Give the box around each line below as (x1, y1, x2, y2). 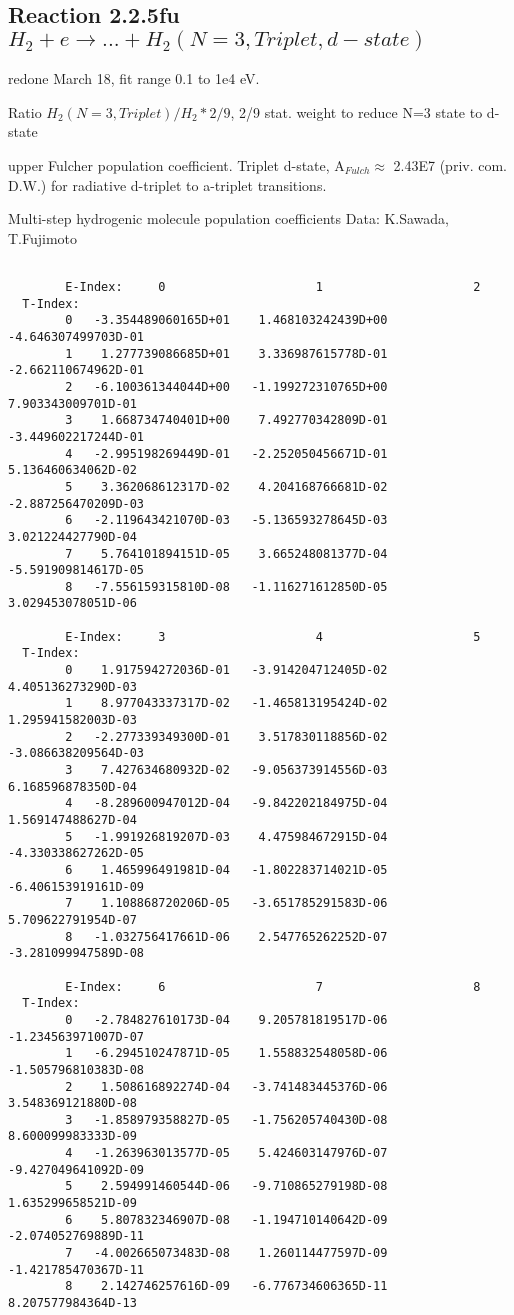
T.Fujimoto (8, 227, 78, 248)
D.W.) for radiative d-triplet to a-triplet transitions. (8, 174, 327, 195)
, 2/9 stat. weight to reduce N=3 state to (230, 101, 483, 122)
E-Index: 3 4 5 (65, 629, 481, 644)
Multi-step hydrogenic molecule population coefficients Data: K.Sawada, (8, 208, 450, 229)
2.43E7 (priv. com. (393, 154, 507, 175)
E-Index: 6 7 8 (65, 979, 481, 994)
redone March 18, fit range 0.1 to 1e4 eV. (8, 68, 260, 89)
